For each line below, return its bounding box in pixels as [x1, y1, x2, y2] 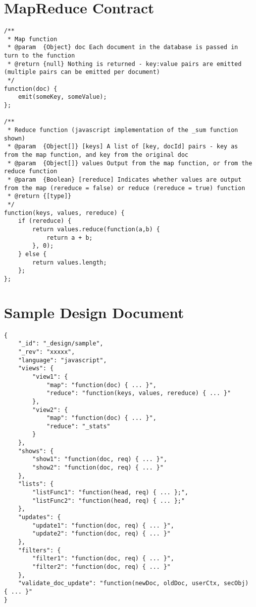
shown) [4, 135, 25, 142]
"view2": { [32, 406, 68, 413]
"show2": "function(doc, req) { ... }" [32, 464, 164, 472]
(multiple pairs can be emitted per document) [4, 68, 160, 76]
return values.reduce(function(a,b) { [32, 225, 160, 233]
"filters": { [18, 546, 61, 554]
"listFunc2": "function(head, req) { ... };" [32, 497, 185, 504]
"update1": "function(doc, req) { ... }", [32, 522, 174, 529]
